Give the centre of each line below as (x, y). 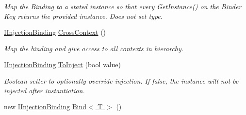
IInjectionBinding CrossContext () (55, 32)
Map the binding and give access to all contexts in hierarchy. (94, 48)
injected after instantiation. (44, 90)
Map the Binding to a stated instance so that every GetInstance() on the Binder (123, 6)
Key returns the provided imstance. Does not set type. (83, 16)
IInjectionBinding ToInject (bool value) (62, 65)
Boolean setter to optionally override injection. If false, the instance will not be (121, 80)
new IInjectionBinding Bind (45, 107)
